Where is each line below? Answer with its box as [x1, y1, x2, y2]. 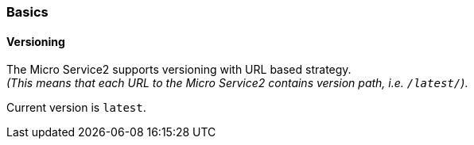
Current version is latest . [6, 101, 146, 115]
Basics [6, 4, 49, 20]
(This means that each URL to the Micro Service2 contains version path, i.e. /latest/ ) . [6, 76, 468, 90]
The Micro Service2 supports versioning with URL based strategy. [6, 63, 352, 77]
